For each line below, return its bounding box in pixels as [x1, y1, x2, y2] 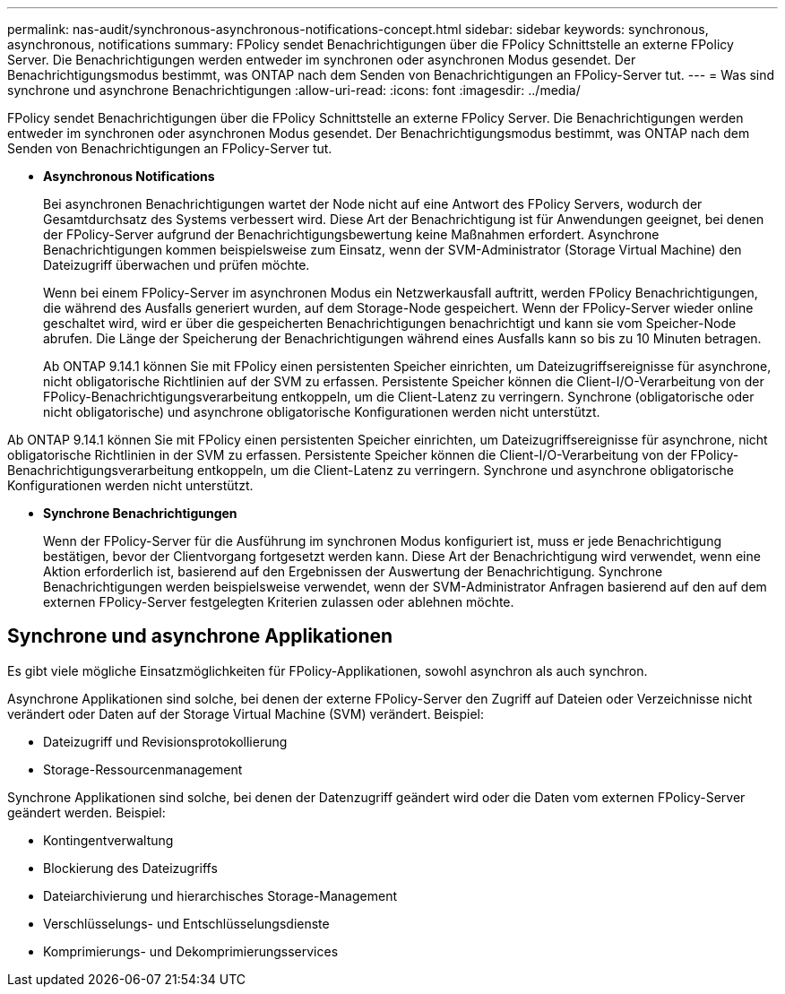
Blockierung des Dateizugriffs [43, 860, 218, 876]
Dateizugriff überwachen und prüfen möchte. [43, 257, 310, 272]
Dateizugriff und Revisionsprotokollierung [43, 733, 288, 749]
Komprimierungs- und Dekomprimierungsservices [43, 943, 339, 959]
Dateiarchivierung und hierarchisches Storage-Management [43, 887, 397, 903]
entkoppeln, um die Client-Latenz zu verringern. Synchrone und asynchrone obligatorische [197, 462, 734, 478]
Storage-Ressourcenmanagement [43, 761, 243, 777]
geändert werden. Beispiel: [7, 804, 166, 820]
